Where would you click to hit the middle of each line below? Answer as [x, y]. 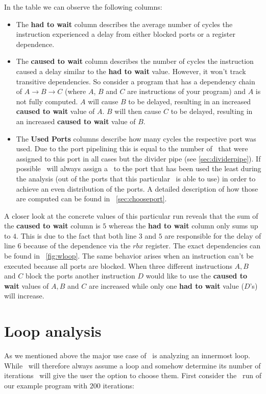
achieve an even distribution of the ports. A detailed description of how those [137, 188]
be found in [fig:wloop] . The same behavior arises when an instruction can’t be [129, 256]
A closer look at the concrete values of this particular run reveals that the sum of [131, 215]
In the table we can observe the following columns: [83, 7]
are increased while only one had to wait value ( [166, 285]
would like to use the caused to [196, 276]
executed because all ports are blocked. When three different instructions [118, 265]
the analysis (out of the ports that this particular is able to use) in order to [136, 178]
